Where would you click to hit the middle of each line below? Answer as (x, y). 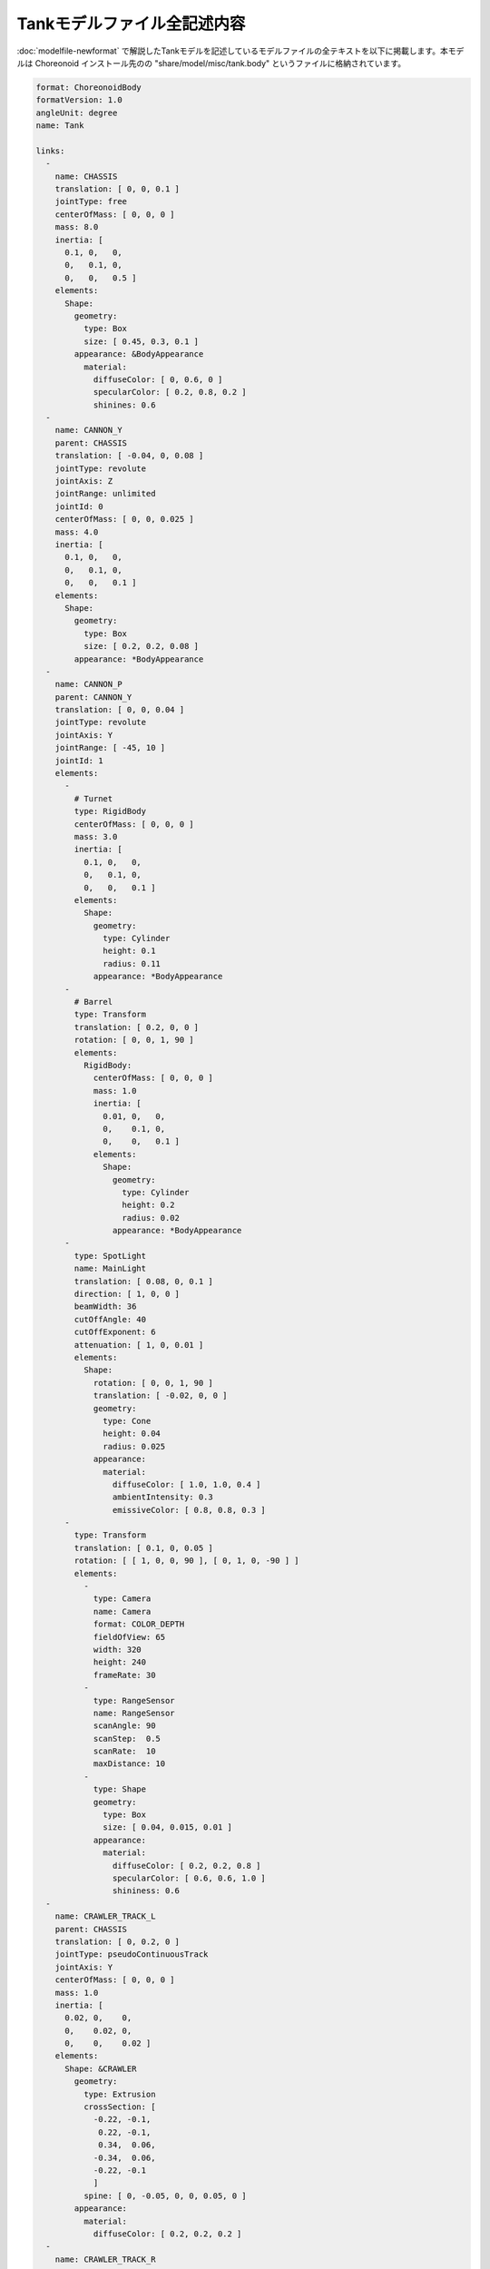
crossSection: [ (119, 2107)
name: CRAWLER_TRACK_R (105, 2259)
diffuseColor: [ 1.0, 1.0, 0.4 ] (186, 1484)
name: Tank (60, 126)
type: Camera (122, 1599)
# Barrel (93, 1002)
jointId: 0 (79, 506)
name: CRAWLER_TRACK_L (105, 1916)
